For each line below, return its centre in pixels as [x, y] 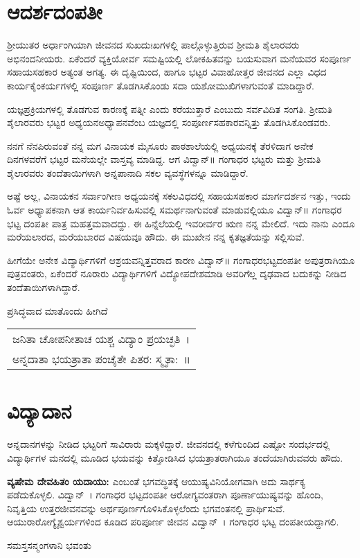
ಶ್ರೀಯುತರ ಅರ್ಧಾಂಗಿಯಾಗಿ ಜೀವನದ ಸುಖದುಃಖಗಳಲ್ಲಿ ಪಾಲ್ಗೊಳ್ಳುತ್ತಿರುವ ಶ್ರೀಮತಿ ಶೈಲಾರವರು [153, 45]
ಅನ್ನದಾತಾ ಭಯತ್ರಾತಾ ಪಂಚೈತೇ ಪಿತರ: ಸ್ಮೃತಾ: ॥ [101, 359]
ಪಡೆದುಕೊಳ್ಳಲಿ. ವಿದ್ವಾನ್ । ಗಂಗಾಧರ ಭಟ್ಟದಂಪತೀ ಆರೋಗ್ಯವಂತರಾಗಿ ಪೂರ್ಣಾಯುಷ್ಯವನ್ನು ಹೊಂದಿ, [165, 495]
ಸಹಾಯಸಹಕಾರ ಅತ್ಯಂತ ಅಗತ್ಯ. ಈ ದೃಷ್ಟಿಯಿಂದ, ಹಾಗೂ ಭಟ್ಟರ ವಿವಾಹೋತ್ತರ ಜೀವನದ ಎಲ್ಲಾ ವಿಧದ [167, 72]
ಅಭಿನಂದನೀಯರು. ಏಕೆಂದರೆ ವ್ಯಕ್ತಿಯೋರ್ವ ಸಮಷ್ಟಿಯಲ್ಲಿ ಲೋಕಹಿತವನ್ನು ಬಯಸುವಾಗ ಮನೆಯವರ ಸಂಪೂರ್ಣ [179, 58]
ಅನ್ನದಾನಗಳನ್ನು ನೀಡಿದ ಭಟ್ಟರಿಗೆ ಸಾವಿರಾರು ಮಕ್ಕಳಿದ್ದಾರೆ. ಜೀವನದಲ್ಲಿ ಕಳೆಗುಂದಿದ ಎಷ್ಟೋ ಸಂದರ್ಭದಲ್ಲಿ [169, 444]
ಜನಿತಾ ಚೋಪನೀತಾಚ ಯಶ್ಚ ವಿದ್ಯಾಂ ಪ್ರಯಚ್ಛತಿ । [101, 339]
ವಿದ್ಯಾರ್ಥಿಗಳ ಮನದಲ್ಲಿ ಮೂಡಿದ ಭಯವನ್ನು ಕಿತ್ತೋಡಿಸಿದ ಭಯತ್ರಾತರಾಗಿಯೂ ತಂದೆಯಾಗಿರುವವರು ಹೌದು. [175, 457]
